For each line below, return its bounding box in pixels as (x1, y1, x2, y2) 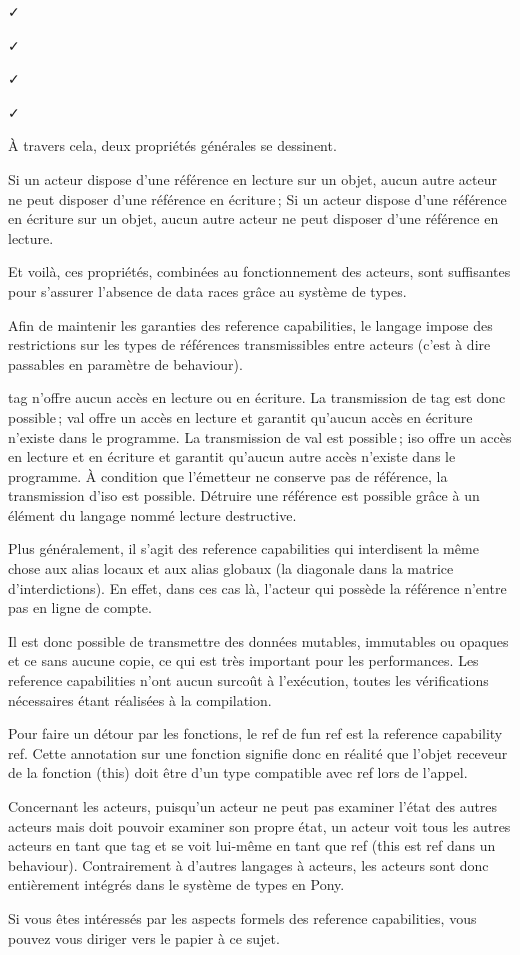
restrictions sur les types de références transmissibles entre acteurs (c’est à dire (8, 334, 491, 355)
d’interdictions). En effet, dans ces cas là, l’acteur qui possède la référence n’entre (8, 577, 507, 598)
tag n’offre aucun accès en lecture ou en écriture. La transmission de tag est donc (8, 387, 506, 408)
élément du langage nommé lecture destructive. (8, 504, 297, 525)
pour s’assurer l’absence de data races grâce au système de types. (8, 280, 407, 301)
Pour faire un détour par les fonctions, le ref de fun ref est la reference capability (8, 723, 503, 744)
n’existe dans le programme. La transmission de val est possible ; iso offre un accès (8, 426, 512, 447)
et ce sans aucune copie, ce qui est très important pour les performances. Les (8, 650, 479, 671)
